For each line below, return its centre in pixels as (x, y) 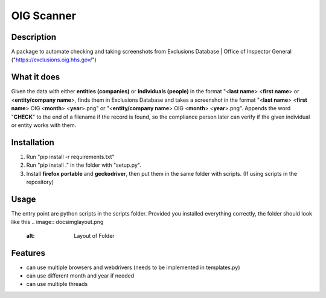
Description (34, 37)
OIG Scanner (44, 16)
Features (28, 253)
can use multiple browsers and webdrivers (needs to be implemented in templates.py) (133, 267)
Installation (33, 142)
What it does (36, 77)
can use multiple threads (57, 284)
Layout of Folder (94, 235)
